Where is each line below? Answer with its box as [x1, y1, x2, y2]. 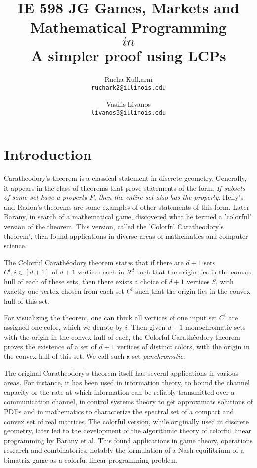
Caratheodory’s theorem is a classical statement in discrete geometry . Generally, [4, 172, 247, 183]
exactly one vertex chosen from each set [4, 286, 124, 296]
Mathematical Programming [30, 17, 227, 37]
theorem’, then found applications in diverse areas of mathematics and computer [4, 231, 248, 241]
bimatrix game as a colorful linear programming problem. [4, 454, 178, 465]
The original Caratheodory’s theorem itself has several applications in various [4, 367, 239, 378]
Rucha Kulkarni [104, 74, 153, 84]
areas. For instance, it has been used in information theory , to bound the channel [4, 377, 250, 388]
